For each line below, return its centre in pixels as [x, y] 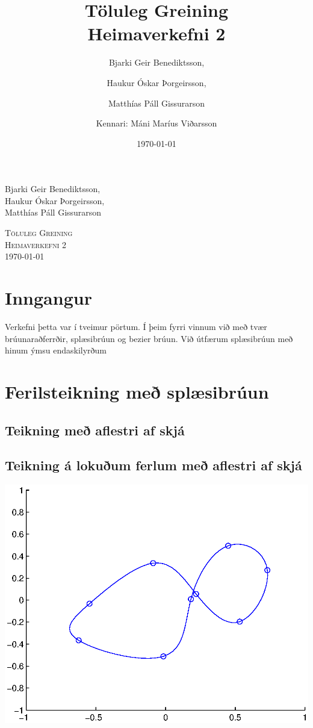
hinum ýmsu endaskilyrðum [56, 350]
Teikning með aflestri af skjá [95, 430]
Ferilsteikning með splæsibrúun [137, 391]
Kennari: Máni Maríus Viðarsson [156, 123]
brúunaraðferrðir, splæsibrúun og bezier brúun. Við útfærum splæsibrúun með [149, 338]
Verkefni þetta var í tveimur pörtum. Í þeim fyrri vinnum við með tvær [136, 326]
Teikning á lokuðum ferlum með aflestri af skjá [153, 465]
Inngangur [48, 298]
